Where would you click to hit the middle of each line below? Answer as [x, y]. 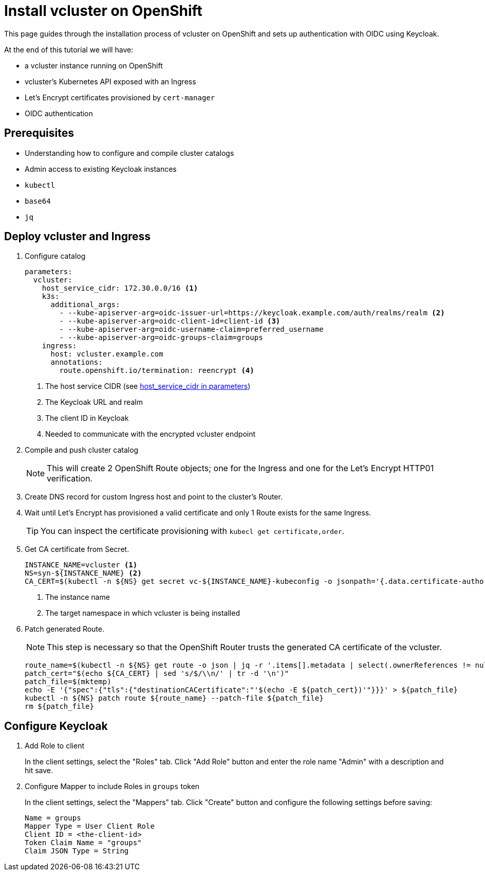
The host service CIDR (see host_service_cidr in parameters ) [148, 386]
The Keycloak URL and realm [94, 402]
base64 [38, 201]
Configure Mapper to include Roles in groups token [112, 787]
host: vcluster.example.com [107, 354]
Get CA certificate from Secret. [77, 549]
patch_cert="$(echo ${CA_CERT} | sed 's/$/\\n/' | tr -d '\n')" [157, 674]
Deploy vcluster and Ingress [78, 237]
